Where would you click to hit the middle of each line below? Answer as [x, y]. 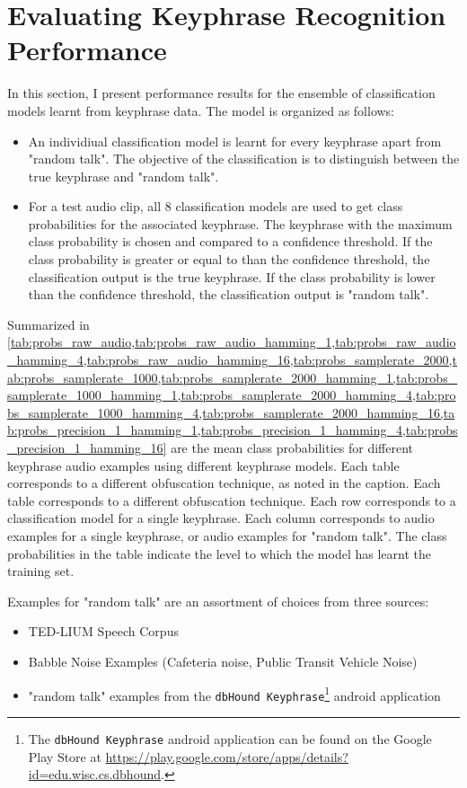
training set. [41, 571]
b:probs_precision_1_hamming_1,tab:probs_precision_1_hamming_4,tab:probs [233, 430]
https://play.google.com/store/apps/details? [227, 756]
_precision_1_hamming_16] [87, 447]
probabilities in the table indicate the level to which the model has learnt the [219, 553]
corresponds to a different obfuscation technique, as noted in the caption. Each [224, 483]
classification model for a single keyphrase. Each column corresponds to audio [221, 518]
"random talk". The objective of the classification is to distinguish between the [244, 159]
